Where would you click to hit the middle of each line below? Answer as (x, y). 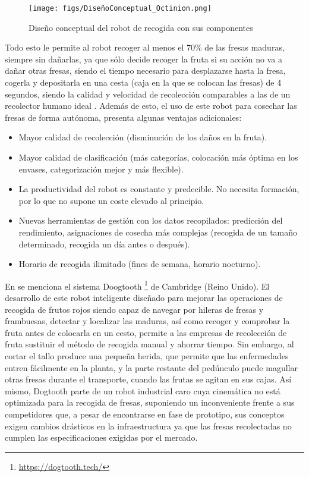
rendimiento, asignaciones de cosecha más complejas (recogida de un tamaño (158, 232)
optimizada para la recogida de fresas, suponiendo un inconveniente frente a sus (150, 402)
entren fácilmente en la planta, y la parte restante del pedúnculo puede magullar (151, 367)
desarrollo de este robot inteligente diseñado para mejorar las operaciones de (144, 297)
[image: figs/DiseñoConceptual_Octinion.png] (120, 8)
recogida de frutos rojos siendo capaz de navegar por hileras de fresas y (134, 309)
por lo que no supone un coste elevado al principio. (111, 200)
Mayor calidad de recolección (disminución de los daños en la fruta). (143, 137)
